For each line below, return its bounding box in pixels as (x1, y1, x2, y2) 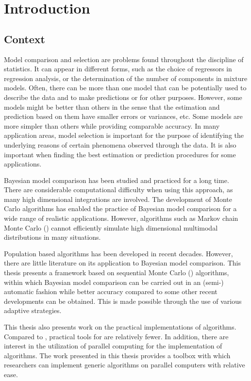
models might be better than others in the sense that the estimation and (4, 101, 220, 112)
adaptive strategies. (4, 305, 62, 315)
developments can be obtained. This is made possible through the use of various (4, 296, 242, 306)
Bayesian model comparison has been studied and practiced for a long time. (4, 175, 229, 185)
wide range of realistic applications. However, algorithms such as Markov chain (4, 213, 238, 223)
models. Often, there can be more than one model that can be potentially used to (4, 83, 247, 93)
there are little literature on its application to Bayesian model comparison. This (4, 258, 241, 268)
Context (4, 31, 45, 46)
